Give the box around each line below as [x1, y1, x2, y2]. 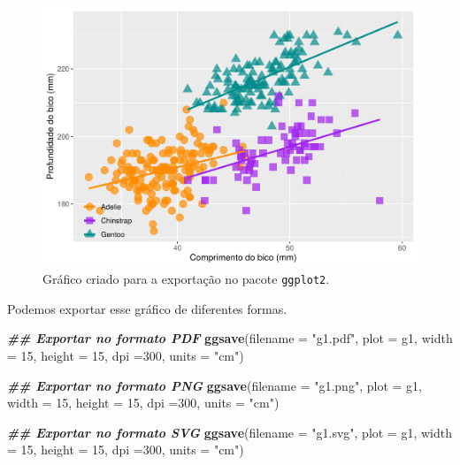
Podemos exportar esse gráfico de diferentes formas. [7, 299, 287, 317]
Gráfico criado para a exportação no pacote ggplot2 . [42, 270, 330, 288]
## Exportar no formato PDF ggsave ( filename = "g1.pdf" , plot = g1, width [7, 329, 453, 347]
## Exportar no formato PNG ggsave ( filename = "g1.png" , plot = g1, [7, 376, 422, 394]
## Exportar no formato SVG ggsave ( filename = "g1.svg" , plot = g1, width [7, 423, 453, 441]
